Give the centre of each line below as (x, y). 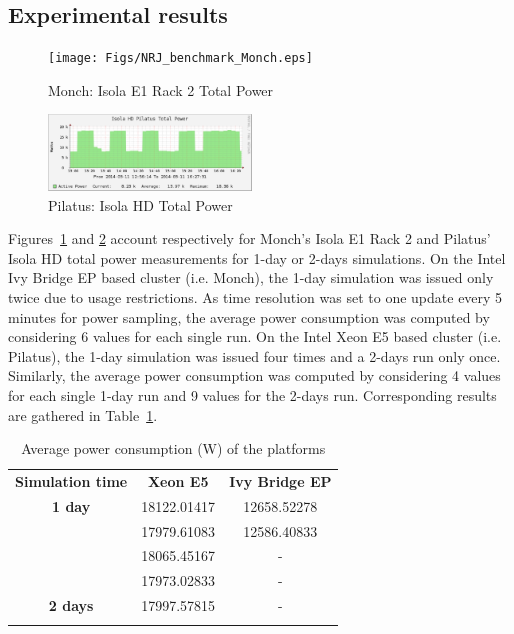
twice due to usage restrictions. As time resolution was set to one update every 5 (255, 296)
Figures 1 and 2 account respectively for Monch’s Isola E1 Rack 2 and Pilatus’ (249, 238)
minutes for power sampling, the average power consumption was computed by (249, 316)
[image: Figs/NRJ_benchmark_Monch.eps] (180, 58)
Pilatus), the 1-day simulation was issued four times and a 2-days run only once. (254, 355)
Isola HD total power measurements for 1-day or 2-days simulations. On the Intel (257, 257)
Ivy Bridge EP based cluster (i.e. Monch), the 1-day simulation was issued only (251, 277)
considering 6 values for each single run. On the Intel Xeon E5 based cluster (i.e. (255, 336)
